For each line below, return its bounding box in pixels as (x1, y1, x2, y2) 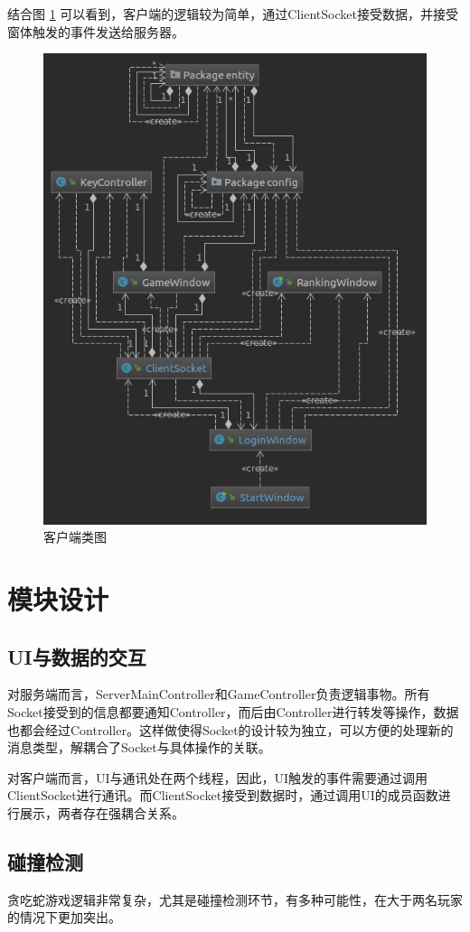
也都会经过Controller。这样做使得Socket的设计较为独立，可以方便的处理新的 (7, 720, 454, 739)
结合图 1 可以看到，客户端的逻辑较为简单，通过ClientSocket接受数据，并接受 (7, 5, 458, 23)
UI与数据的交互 (7, 642, 146, 670)
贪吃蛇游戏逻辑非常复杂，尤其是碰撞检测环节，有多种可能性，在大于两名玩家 (7, 890, 463, 909)
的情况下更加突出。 (7, 908, 121, 927)
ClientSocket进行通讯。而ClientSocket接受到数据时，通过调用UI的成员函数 (7, 786, 438, 805)
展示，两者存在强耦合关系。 (19, 803, 184, 822)
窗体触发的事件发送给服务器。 (7, 22, 184, 41)
